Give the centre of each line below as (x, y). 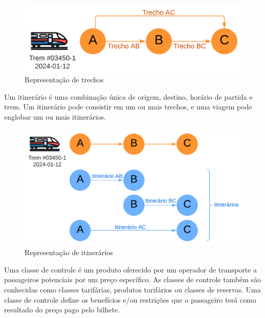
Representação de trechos (64, 79)
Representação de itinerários (69, 252)
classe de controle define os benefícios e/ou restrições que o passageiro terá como (130, 299)
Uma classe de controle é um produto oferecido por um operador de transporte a (131, 269)
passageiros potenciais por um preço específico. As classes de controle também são (133, 279)
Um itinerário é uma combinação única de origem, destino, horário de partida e (128, 96)
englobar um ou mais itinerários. (55, 116)
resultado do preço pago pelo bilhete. (62, 310)
